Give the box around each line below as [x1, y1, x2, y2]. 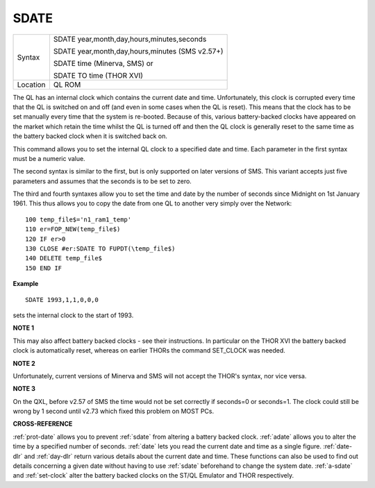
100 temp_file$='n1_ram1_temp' [25, 215, 132, 224]
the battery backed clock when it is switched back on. [12, 132, 168, 140]
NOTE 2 [12, 359, 35, 367]
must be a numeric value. [12, 154, 86, 162]
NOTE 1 [12, 323, 35, 333]
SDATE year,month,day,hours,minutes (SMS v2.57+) [53, 46, 224, 56]
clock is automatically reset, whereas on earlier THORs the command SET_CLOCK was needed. [12, 346, 286, 355]
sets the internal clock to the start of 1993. [12, 311, 134, 319]
